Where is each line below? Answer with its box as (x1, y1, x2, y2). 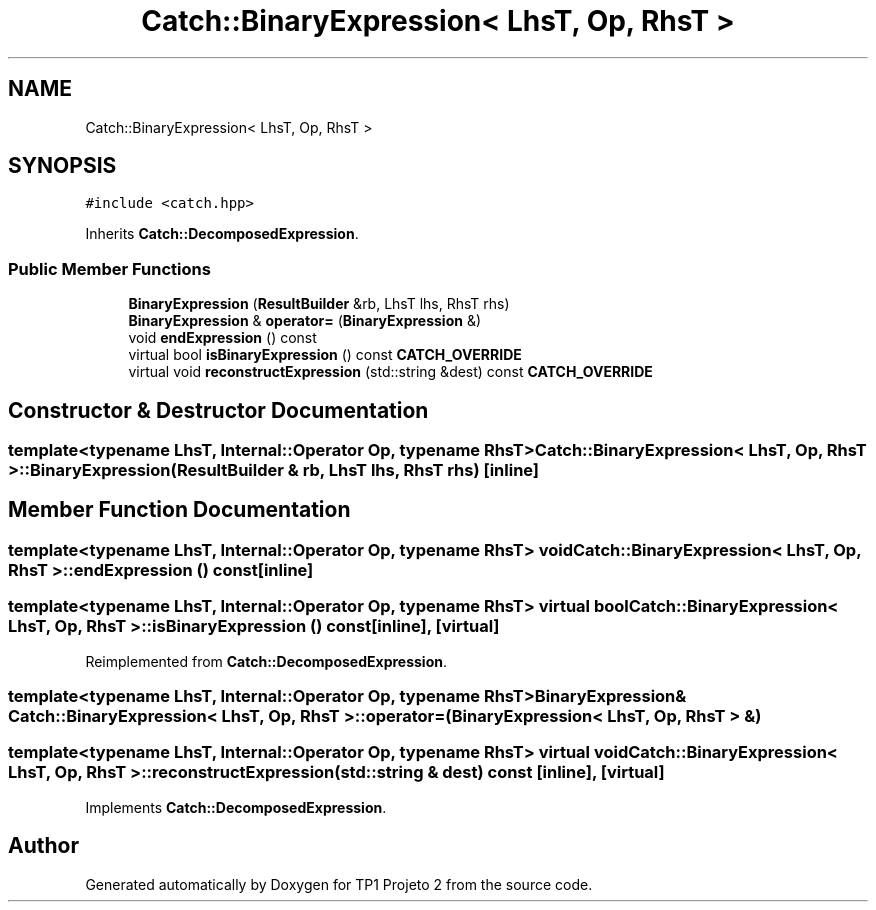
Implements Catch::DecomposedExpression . (85, 798, 387, 816)
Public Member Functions (8, 258, 211, 279)
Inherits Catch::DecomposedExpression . (85, 225, 359, 243)
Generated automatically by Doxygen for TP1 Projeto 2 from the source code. (85, 875, 593, 893)
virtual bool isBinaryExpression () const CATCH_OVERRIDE (128, 346, 522, 364)
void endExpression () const (128, 329, 317, 347)
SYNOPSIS (8, 153, 117, 179)
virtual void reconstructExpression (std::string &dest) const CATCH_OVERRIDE (128, 363, 653, 381)
